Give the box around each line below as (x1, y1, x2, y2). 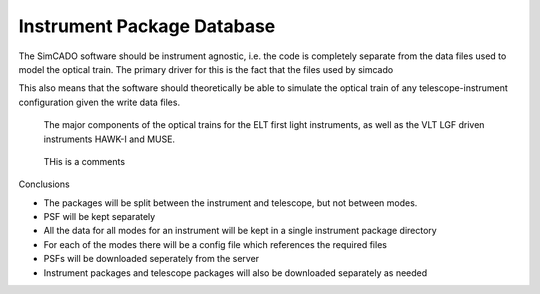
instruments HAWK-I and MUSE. (43, 133, 175, 145)
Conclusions (18, 178, 70, 190)
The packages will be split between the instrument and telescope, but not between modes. (43, 196, 418, 209)
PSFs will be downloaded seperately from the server (43, 253, 260, 265)
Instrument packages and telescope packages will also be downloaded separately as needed (43, 266, 428, 279)
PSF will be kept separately (43, 211, 156, 223)
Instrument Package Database (18, 15, 276, 37)
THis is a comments (43, 155, 125, 167)
